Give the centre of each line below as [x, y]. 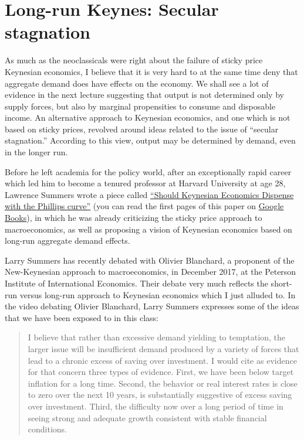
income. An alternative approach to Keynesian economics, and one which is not [148, 117]
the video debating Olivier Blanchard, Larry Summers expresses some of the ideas [152, 306]
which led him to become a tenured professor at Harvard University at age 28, [145, 183]
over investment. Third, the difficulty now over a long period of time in [156, 406]
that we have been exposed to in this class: [82, 317]
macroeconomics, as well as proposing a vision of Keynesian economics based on [148, 229]
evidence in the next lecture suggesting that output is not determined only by [144, 95]
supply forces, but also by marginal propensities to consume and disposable [140, 106]
